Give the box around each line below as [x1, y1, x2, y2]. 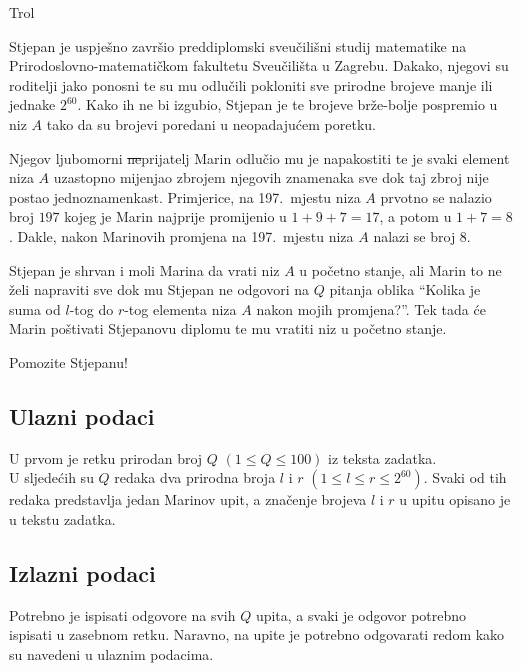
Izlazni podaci [9, 557, 156, 588]
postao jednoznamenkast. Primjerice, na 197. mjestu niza [9, 186, 361, 207]
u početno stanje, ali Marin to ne [299, 259, 502, 280]
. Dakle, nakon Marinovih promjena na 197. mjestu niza [9, 225, 354, 246]
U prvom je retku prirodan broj [9, 447, 203, 468]
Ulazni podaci [9, 400, 155, 431]
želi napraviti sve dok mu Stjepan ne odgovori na [9, 279, 310, 300]
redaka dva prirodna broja [114, 467, 276, 488]
